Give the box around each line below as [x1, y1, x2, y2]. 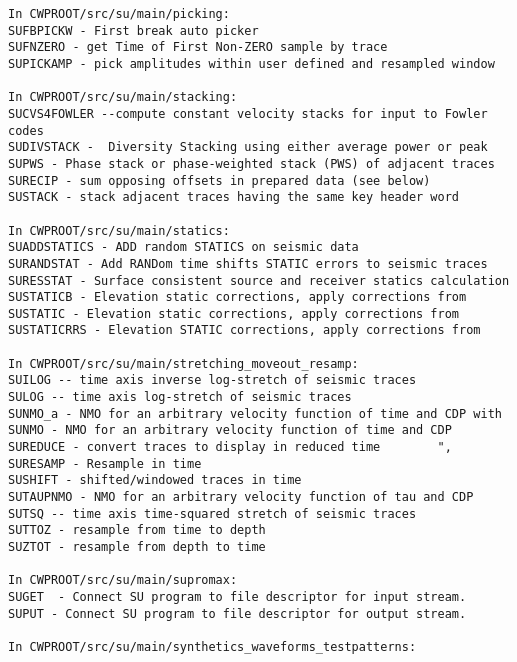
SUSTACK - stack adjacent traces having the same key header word [8, 190, 460, 205]
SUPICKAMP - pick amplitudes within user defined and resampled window [8, 56, 495, 71]
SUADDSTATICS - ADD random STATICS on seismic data [8, 240, 359, 255]
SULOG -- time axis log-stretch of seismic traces [8, 390, 352, 405]
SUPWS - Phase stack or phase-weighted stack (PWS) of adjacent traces [8, 156, 495, 171]
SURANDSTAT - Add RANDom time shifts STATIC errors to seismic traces [8, 256, 488, 271]
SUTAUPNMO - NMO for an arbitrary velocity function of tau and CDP [8, 490, 474, 505]
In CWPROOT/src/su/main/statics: [8, 223, 230, 238]
